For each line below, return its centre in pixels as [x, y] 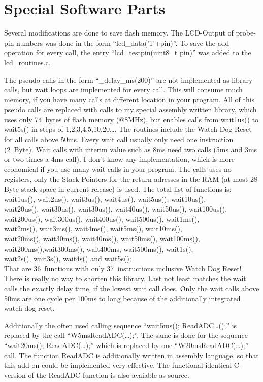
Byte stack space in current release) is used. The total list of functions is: [118, 189]
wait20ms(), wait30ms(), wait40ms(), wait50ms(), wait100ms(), [102, 238]
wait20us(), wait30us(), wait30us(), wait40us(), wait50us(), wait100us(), [116, 209]
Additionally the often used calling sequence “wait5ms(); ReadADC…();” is [121, 325]
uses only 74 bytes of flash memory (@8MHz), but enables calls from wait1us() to [131, 119]
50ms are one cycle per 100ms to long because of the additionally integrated [122, 298]
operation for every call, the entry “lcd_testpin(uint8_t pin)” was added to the [128, 53]
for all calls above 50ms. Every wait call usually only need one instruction [119, 139]
